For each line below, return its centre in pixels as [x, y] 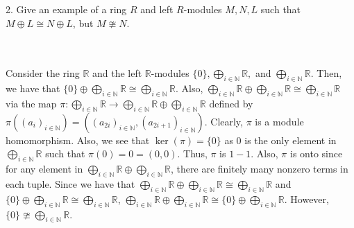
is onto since [316, 154]
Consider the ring [43, 73]
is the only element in [290, 140]
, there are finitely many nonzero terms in [260, 169]
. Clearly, [224, 121]
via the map [31, 103]
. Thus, [192, 154]
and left [157, 9]
